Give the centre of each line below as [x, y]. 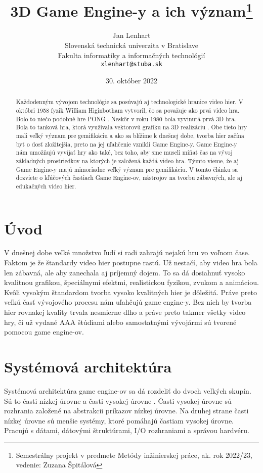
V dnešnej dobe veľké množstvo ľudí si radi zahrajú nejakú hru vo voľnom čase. [127, 252]
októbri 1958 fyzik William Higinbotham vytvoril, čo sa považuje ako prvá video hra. [128, 110]
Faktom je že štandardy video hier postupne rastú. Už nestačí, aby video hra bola [131, 263]
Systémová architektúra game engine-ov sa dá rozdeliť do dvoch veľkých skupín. [128, 390]
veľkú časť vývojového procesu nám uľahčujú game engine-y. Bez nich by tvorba [128, 302]
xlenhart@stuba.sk [131, 64]
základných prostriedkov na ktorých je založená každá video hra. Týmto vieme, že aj [127, 160]
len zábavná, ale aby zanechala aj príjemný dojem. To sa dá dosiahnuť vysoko [125, 272]
